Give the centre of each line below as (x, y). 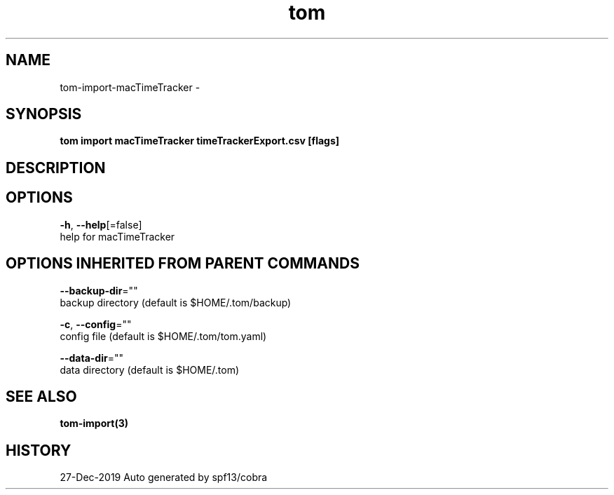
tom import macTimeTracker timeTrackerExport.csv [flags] (200, 141)
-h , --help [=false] (101, 224)
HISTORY (39, 450)
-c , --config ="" (96, 324)
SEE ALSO (41, 396)
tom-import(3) (94, 423)
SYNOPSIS (44, 114)
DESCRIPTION (56, 168)
